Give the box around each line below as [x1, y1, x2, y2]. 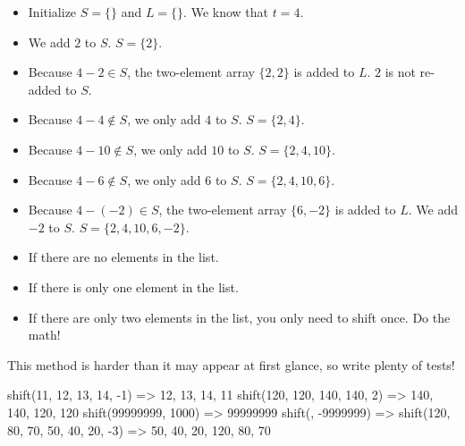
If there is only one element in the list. [28, 277, 239, 296]
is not [385, 63, 416, 81]
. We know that [183, 3, 269, 21]
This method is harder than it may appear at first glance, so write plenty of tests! [7, 355, 455, 374]
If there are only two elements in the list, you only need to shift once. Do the [28, 307, 451, 326]
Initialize [28, 3, 77, 21]
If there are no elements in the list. [28, 248, 219, 266]
